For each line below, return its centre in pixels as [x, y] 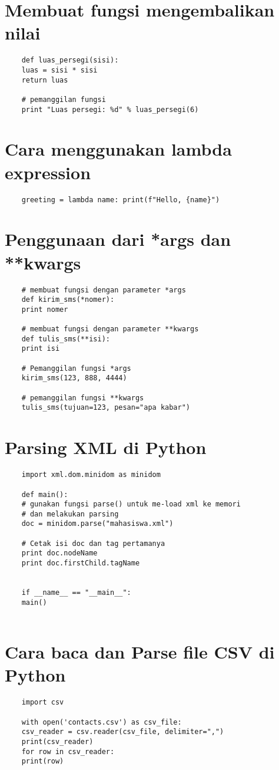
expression [48, 172]
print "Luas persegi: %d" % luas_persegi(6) [110, 109]
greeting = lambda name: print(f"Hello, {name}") [121, 200]
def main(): [45, 494]
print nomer [45, 309]
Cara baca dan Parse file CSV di [140, 652]
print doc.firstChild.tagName [81, 563]
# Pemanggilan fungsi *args [76, 368]
